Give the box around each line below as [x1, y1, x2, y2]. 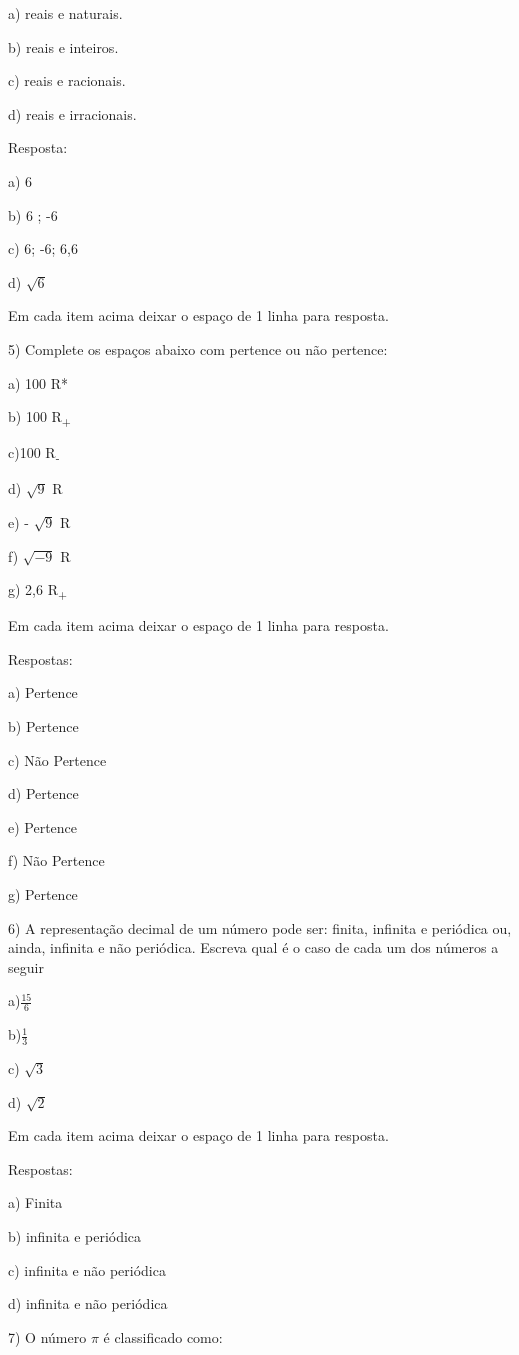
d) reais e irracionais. [8, 103, 137, 124]
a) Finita [8, 1192, 63, 1213]
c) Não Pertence [8, 749, 107, 770]
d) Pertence [8, 783, 79, 804]
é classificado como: [103, 1326, 223, 1347]
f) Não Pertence [8, 850, 105, 871]
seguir [8, 956, 44, 977]
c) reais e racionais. [8, 70, 126, 91]
